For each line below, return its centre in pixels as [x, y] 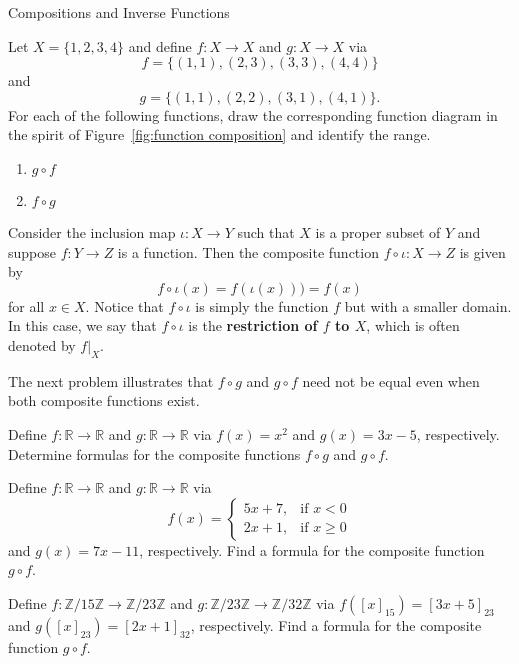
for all [26, 305]
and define [160, 45]
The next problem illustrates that [111, 380]
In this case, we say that [82, 325]
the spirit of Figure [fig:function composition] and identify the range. [219, 134]
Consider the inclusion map [92, 231]
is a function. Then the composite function [248, 251]
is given [482, 251]
